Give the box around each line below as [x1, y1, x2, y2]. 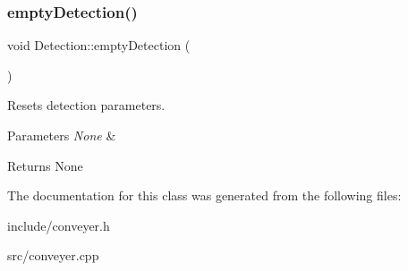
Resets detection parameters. [7, 96, 166, 114]
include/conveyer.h [7, 216, 110, 234]
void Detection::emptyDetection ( [7, 36, 191, 55]
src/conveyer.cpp [7, 246, 99, 265]
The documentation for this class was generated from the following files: [7, 186, 402, 205]
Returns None [7, 156, 83, 174]
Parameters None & [7, 126, 116, 144]
